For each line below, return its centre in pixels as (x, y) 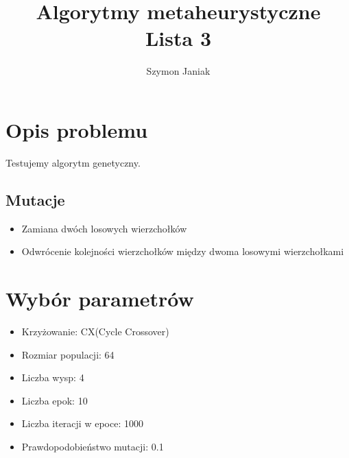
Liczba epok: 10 (55, 400)
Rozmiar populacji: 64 (68, 354)
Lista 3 (178, 38)
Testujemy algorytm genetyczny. (73, 162)
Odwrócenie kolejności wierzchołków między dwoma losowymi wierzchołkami (183, 251)
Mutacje (35, 199)
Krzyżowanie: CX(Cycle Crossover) (95, 331)
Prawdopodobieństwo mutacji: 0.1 (93, 446)
